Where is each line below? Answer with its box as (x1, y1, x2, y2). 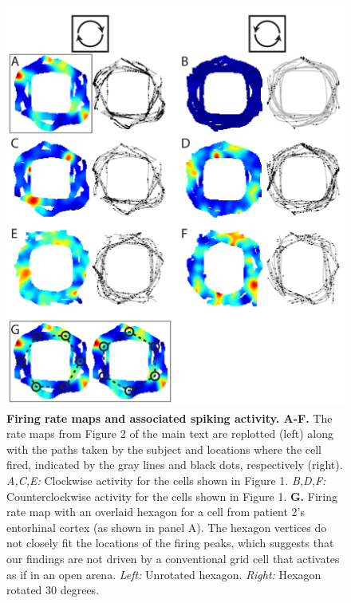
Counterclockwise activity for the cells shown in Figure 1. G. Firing (6, 487, 337, 504)
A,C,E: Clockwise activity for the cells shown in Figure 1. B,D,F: (6, 471, 326, 488)
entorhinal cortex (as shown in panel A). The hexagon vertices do (6, 518, 327, 535)
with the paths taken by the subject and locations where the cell (6, 440, 321, 457)
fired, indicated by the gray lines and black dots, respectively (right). (6, 456, 343, 473)
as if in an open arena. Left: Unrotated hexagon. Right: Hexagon (6, 566, 321, 582)
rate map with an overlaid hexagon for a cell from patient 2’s (6, 503, 305, 520)
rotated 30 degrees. (6, 581, 100, 598)
